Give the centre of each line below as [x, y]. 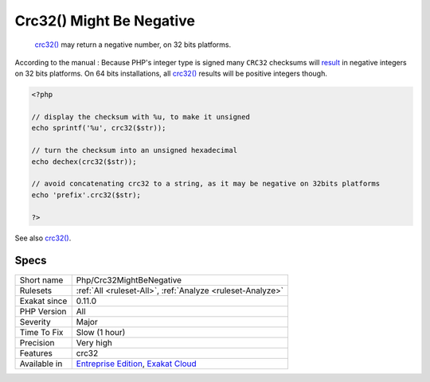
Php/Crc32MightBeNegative [129, 280]
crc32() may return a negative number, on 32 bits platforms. [133, 45]
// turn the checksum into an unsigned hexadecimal [135, 150]
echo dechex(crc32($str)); [84, 162]
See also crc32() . [43, 238]
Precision [37, 342]
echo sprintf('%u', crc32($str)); [99, 128]
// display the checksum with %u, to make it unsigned [141, 117]
